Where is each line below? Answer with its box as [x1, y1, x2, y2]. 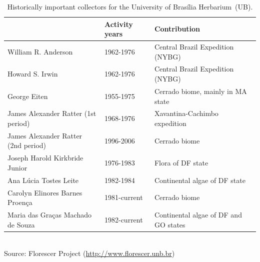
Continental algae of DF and [154, 209, 242, 219]
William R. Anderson [7, 46, 73, 56]
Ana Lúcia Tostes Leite [7, 174, 79, 185]
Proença [7, 197, 32, 207]
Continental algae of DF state [154, 174, 245, 185]
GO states [154, 219, 185, 229]
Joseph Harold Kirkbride [7, 152, 83, 163]
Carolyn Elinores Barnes [7, 187, 82, 197]
